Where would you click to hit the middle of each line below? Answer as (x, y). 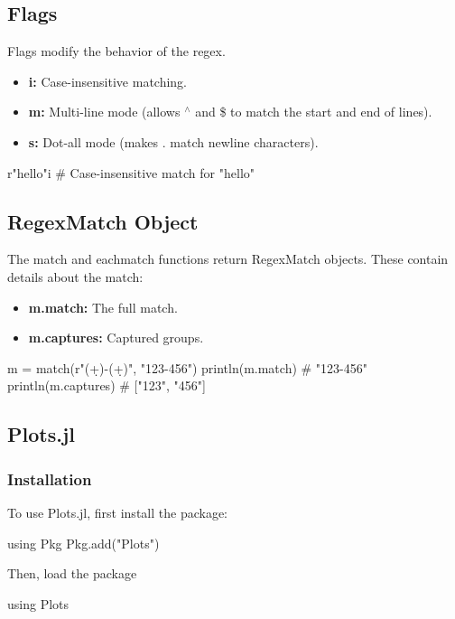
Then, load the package (72, 573)
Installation (50, 478)
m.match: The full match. (103, 307)
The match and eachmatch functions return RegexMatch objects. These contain (228, 259)
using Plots (38, 603)
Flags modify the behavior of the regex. (116, 51)
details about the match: (75, 276)
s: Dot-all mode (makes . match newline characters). (173, 141)
